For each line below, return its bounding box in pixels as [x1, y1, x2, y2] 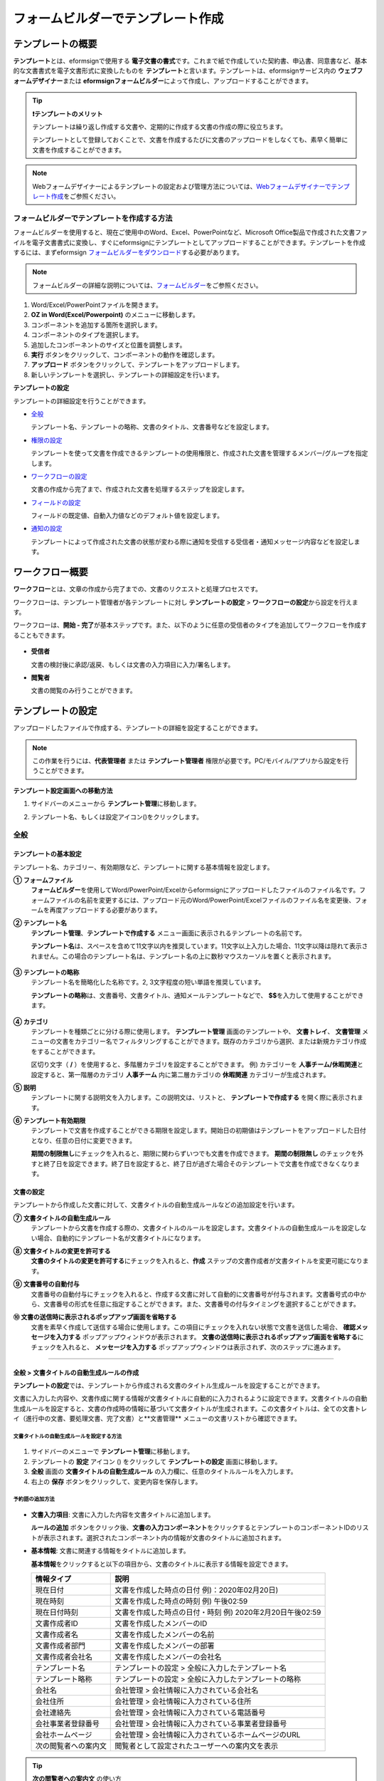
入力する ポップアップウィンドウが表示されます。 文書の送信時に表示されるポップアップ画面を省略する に [55, 1333, 364, 1341]
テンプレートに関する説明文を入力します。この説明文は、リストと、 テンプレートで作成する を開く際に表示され [31, 1094, 358, 1102]
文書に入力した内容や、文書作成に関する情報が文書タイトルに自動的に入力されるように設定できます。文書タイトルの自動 [13, 1394, 368, 1403]
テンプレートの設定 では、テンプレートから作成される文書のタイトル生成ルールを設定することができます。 [13, 1381, 324, 1389]
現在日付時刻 [35, 1607, 78, 1617]
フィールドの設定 [31, 498, 81, 507]
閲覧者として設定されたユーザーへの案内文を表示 [114, 1740, 279, 1750]
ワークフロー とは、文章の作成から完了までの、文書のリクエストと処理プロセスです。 [13, 585, 262, 593]
